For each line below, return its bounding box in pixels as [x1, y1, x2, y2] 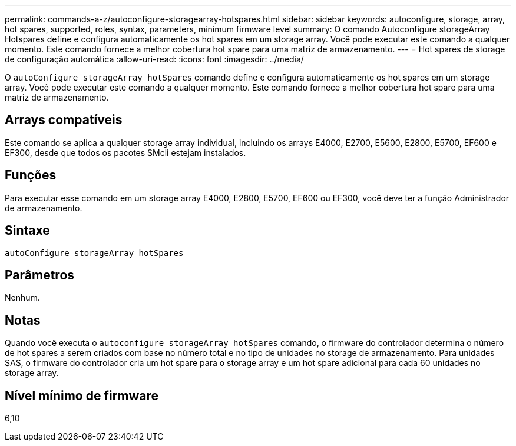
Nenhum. [5, 292, 40, 303]
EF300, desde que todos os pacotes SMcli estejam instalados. [5, 147, 246, 158]
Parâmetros [5, 267, 75, 282]
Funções [5, 168, 57, 183]
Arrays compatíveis [5, 112, 123, 128]
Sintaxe [5, 223, 50, 238]
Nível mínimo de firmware [5, 388, 159, 403]
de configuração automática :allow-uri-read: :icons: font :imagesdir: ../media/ [5, 54, 304, 64]
